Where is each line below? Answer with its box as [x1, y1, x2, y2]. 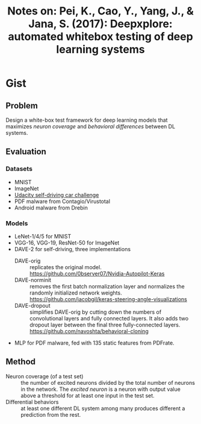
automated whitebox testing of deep [8, 30, 193, 43]
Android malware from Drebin [14, 204, 88, 211]
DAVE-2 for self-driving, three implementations [14, 245, 131, 252]
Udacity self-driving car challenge [14, 191, 99, 198]
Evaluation [5, 146, 46, 157]
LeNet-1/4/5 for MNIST [14, 232, 72, 240]
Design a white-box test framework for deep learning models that [5, 116, 168, 123]
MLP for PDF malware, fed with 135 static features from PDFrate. [14, 339, 175, 346]
